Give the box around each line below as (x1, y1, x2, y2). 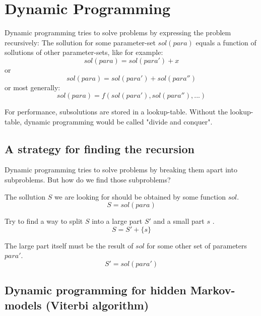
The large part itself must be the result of (5, 240, 134, 250)
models (5, 297, 42, 312)
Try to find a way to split (5, 216, 83, 226)
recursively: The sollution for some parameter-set (5, 37, 156, 47)
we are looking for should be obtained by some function (54, 191, 226, 202)
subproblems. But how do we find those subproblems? (5, 174, 171, 185)
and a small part (153, 216, 205, 226)
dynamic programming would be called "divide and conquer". (24, 116, 213, 127)
